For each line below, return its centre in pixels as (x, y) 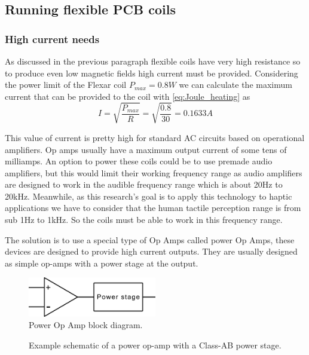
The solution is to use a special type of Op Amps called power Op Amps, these (150, 239)
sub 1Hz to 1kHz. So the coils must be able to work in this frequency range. (144, 220)
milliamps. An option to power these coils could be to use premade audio (139, 161)
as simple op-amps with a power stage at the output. (102, 263)
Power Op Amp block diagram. (86, 325)
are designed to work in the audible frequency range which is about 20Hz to (144, 184)
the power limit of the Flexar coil (66, 85)
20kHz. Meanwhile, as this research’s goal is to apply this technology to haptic (149, 196)
